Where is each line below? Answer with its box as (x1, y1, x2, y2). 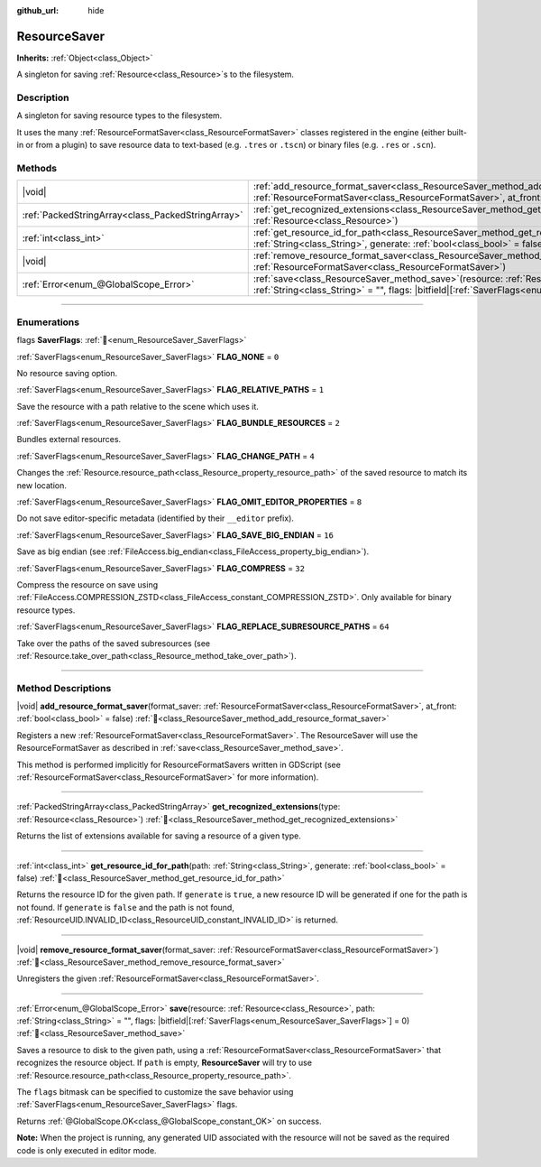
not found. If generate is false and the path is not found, (16, 902, 234, 912)
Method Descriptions (16, 681, 112, 694)
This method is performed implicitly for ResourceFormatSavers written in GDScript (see (16, 759, 342, 770)
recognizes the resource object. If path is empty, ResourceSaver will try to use (16, 1057, 313, 1069)
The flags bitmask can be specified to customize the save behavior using (16, 1087, 294, 1098)
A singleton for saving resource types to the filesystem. (16, 110, 223, 121)
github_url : (16, 5, 59, 15)
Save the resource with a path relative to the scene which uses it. (16, 401, 259, 412)
